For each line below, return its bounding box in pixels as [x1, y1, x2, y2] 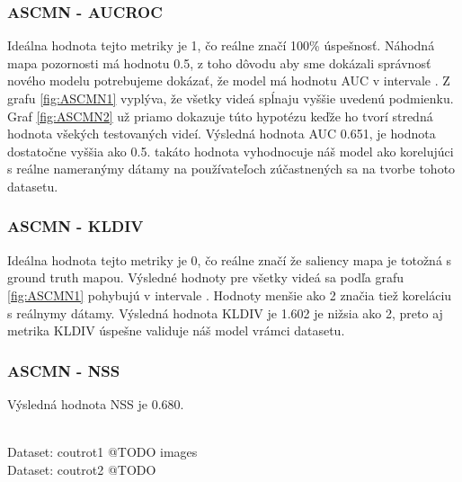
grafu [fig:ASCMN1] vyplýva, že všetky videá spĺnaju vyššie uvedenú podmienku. [7, 89, 454, 107]
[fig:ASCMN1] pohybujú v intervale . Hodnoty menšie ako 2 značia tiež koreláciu [7, 285, 452, 304]
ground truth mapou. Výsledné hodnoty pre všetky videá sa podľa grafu [7, 268, 404, 287]
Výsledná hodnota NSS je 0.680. [7, 394, 184, 413]
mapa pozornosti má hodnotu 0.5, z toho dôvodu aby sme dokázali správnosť [7, 53, 431, 72]
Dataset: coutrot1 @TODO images [7, 442, 198, 461]
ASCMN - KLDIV [7, 215, 144, 237]
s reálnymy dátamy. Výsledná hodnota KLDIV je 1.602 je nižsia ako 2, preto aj [7, 303, 443, 322]
